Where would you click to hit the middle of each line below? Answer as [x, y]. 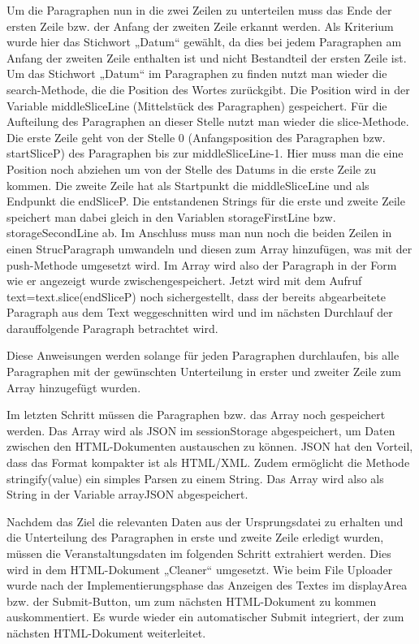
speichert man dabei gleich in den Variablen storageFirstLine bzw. [171, 216]
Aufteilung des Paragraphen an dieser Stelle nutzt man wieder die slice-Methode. [208, 121]
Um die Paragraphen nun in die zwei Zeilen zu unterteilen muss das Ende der [199, 10]
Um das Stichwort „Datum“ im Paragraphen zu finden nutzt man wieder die [197, 73]
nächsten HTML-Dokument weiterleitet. [106, 632]
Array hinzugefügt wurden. [74, 387]
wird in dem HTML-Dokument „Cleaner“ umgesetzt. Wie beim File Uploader [200, 569]
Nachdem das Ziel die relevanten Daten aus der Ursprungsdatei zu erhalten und [205, 521]
